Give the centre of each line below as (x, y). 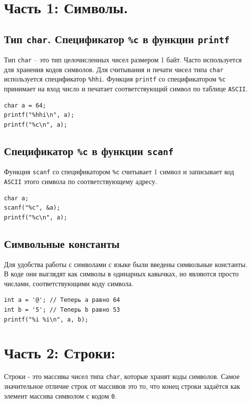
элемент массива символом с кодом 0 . (60, 395)
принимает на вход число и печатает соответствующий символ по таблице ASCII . (126, 89)
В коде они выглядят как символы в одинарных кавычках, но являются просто (121, 274)
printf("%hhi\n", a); (39, 115)
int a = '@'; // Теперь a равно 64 (62, 300)
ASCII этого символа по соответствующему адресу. (81, 181)
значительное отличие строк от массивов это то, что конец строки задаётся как (122, 386)
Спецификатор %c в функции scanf (89, 150)
